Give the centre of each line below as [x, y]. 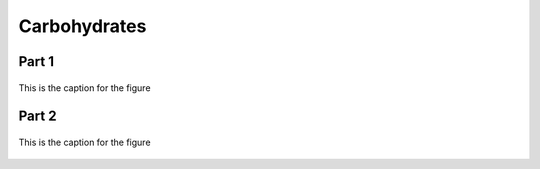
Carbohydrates [82, 26]
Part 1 [36, 61]
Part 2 [37, 116]
